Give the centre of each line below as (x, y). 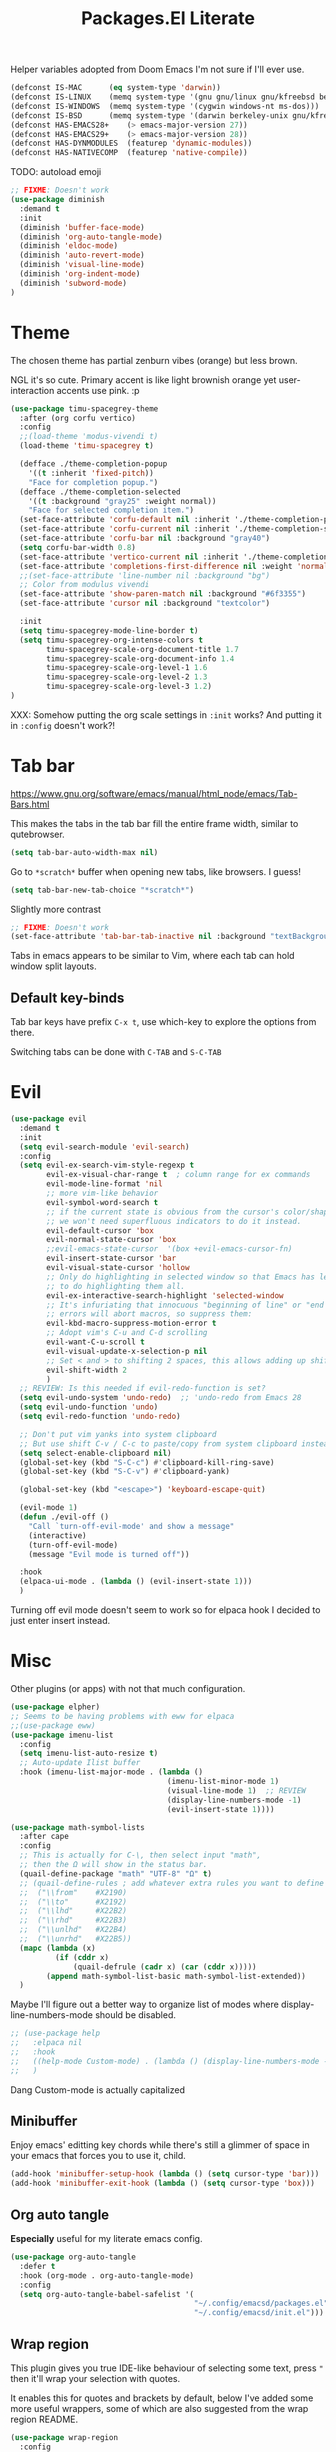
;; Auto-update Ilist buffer (80, 1763)
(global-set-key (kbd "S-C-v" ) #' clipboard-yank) (124, 1472)
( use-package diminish (57, 200)
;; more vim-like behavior (102, 1193)
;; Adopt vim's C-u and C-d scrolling (127, 1333)
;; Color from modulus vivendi (84, 585)
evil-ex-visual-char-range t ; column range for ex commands (178, 1175)
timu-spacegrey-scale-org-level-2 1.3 (127, 677)
